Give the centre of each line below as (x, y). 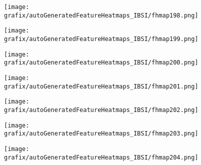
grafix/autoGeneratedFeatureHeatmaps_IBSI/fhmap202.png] (101, 110)
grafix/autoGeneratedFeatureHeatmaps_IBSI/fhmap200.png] (101, 63)
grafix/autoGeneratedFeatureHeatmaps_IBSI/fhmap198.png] (101, 15)
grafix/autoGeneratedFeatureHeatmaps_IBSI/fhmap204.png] (101, 157)
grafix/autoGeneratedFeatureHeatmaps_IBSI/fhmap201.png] (101, 86)
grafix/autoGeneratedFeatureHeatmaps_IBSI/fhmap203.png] (101, 134)
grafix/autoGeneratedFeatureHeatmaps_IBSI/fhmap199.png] (101, 39)
